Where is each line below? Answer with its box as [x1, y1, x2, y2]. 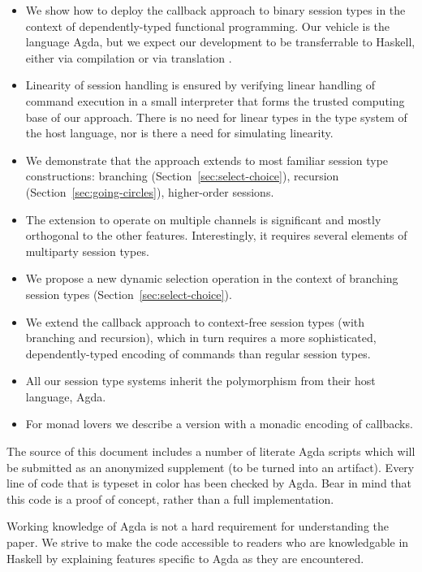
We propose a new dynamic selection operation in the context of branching [25, 270, 398, 287]
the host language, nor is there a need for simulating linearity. [25, 124, 334, 141]
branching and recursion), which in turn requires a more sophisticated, [25, 329, 377, 346]
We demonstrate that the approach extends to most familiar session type [25, 151, 389, 168]
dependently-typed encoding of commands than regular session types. [25, 344, 371, 362]
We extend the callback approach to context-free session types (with [25, 313, 365, 330]
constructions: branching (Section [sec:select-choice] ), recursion [25, 167, 339, 184]
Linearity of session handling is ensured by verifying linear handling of [25, 76, 375, 93]
